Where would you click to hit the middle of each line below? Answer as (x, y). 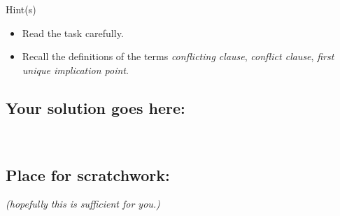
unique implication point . (75, 70)
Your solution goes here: (95, 107)
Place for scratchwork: (88, 174)
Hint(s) (21, 9)
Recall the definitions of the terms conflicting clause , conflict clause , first (178, 56)
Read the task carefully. (73, 33)
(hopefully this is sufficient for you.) (83, 204)
